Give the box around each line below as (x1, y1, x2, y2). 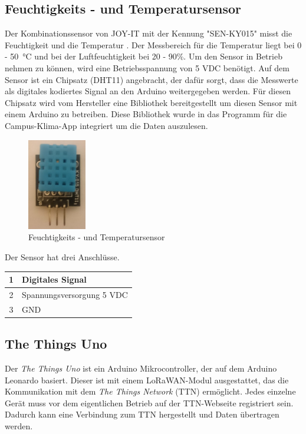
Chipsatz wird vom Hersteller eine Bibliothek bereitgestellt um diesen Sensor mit (5, 96, 298, 108)
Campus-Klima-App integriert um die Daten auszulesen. (5, 119, 208, 131)
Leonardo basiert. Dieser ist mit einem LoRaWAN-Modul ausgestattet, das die (5, 373, 289, 386)
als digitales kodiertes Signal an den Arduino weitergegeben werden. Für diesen (5, 85, 291, 97)
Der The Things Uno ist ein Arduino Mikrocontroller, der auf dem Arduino (5, 362, 277, 374)
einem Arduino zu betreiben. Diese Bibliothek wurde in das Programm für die (5, 108, 287, 120)
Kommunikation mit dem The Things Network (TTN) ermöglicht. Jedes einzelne (5, 385, 296, 397)
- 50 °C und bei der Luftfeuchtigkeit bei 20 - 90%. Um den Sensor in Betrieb (5, 50, 282, 62)
